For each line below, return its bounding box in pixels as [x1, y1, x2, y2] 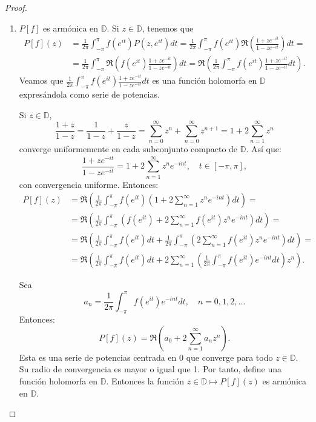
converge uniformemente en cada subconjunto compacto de [19, 142, 238, 155]
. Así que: [246, 142, 281, 155]
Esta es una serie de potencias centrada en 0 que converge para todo [19, 350, 273, 363]
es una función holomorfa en [152, 74, 257, 87]
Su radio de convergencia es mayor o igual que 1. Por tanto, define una [19, 363, 282, 375]
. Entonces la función [106, 375, 184, 387]
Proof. [5, 1, 27, 13]
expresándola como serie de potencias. [19, 87, 160, 100]
